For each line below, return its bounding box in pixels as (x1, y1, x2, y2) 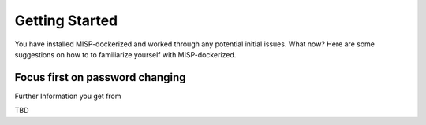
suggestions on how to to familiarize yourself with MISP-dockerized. (14, 50, 237, 59)
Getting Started (14, 12, 118, 29)
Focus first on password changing (14, 71, 186, 84)
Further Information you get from (14, 91, 121, 101)
